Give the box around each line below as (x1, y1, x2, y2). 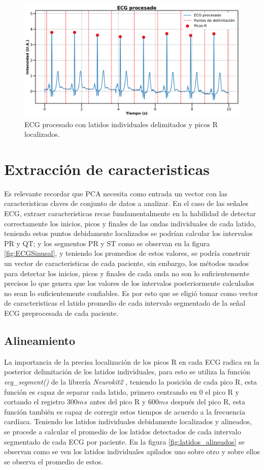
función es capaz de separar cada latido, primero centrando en (4, 386, 197, 397)
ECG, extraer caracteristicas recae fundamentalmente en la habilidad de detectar (4, 208, 256, 219)
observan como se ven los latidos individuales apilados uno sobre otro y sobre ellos (4, 446, 260, 457)
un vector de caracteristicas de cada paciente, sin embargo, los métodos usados (4, 258, 249, 268)
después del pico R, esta (171, 396, 245, 407)
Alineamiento (4, 332, 75, 348)
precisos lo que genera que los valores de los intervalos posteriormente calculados (4, 278, 254, 288)
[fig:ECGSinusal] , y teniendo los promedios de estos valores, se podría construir (4, 248, 250, 258)
